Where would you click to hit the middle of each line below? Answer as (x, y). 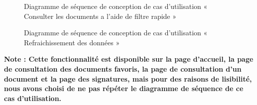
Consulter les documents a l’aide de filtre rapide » (100, 16)
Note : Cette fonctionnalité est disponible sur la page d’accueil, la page (129, 59)
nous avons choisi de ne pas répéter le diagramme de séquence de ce (124, 88)
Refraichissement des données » (72, 42)
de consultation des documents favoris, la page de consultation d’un (123, 68)
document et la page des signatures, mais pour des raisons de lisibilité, (128, 78)
